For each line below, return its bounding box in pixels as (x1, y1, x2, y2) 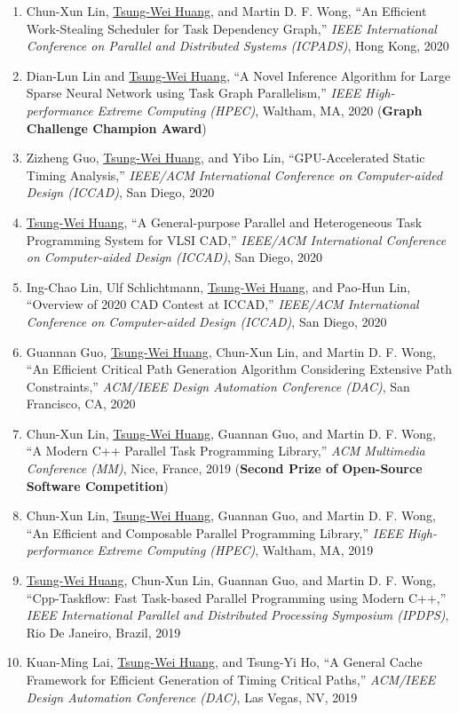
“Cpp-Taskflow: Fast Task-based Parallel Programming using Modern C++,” (26, 588, 447, 606)
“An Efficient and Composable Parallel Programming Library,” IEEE (26, 523, 403, 542)
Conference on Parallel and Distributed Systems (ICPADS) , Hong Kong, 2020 (26, 36, 449, 55)
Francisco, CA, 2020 (26, 394, 136, 413)
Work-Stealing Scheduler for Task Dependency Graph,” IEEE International (26, 19, 437, 37)
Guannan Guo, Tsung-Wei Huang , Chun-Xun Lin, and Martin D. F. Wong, (26, 342, 436, 360)
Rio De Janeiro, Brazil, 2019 (26, 622, 181, 641)
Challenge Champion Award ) (26, 118, 207, 137)
